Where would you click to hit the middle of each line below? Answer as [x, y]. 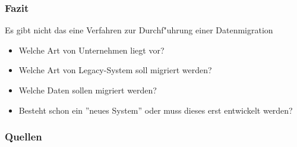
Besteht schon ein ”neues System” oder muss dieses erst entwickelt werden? [156, 110]
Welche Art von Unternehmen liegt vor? [91, 50]
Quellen [23, 137]
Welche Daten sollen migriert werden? [88, 90]
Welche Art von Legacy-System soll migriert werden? [115, 70]
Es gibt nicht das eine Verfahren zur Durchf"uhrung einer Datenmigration [139, 30]
